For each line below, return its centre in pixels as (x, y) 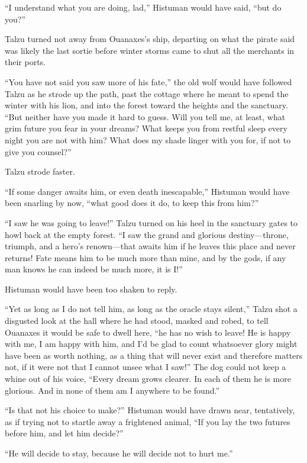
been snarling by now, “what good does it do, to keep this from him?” (132, 203)
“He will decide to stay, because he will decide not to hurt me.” (119, 453)
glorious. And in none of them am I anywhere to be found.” (112, 390)
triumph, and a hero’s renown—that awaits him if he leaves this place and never (150, 246)
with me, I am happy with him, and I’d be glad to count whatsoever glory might (151, 344)
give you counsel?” (38, 151)
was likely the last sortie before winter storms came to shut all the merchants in (150, 50)
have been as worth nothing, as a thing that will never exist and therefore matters (154, 355)
